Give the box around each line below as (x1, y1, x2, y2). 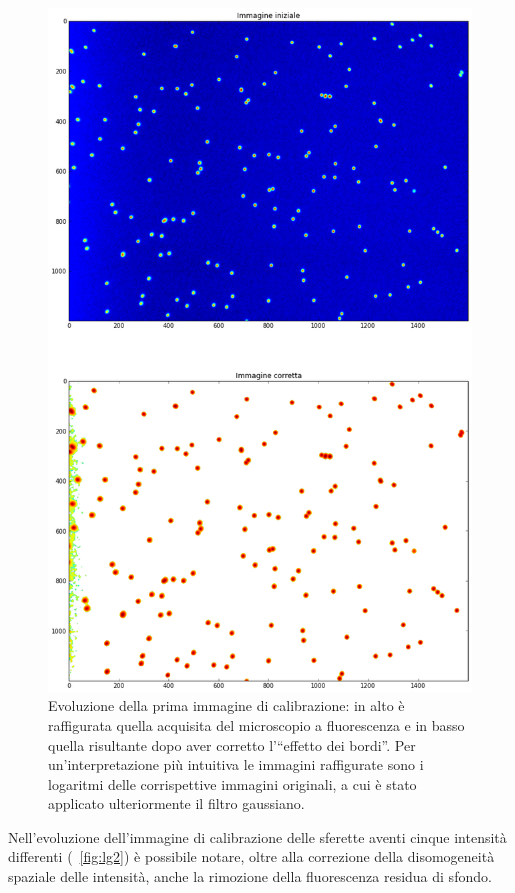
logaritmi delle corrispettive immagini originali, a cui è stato (48, 773, 417, 794)
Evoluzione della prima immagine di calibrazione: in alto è (48, 695, 405, 716)
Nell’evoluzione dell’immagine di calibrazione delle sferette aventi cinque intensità (8, 826, 507, 847)
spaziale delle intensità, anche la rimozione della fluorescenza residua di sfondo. (8, 866, 492, 887)
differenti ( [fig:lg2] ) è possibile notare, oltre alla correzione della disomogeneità (8, 846, 495, 867)
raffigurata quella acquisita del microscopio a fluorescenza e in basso (48, 714, 465, 735)
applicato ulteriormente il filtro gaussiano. (48, 793, 305, 814)
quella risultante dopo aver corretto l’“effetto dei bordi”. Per (48, 734, 416, 755)
